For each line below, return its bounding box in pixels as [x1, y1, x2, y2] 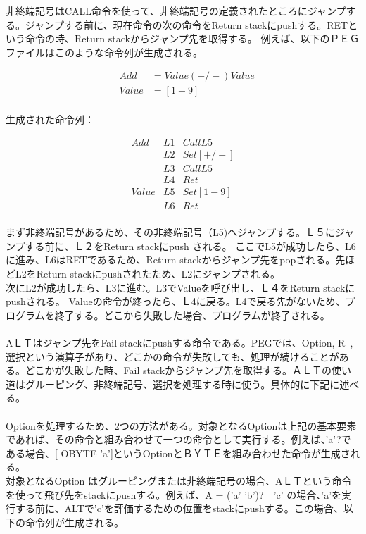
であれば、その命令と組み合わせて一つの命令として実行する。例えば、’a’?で [6, 432, 351, 447]
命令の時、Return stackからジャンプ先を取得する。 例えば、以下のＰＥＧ [25, 31, 360, 46]
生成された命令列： [6, 112, 94, 127]
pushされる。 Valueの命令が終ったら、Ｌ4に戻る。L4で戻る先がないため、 [6, 294, 346, 309]
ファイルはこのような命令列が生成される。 [6, 44, 203, 59]
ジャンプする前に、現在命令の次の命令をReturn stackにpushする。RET [25, 17, 348, 32]
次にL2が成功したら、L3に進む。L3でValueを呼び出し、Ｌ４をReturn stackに [6, 280, 355, 294]
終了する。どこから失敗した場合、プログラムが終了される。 [54, 307, 330, 322]
